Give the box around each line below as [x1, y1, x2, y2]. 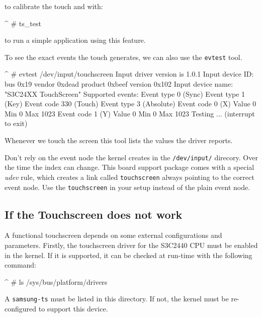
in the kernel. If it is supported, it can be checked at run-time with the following [5, 249, 252, 260]
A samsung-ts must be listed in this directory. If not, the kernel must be [5, 293, 229, 304]
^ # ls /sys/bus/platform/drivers [5, 276, 108, 287]
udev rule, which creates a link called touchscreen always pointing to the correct [5, 171, 254, 182]
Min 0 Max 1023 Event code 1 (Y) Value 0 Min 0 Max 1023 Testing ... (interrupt [5, 108, 255, 118]
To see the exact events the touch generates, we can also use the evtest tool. [5, 51, 242, 62]
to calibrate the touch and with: [5, 1, 103, 11]
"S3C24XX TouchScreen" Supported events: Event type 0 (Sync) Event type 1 [5, 88, 245, 99]
